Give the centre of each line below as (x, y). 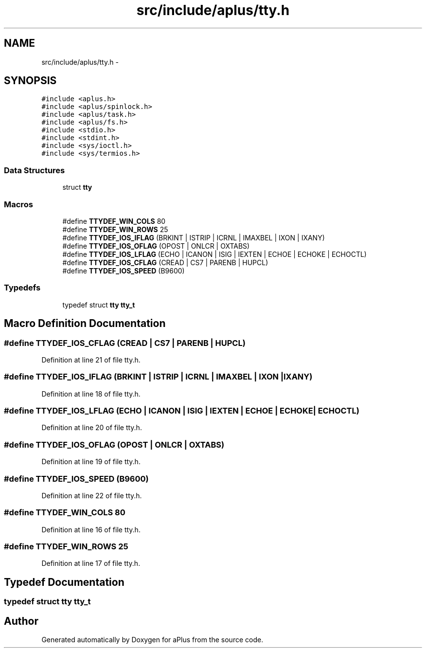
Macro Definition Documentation (85, 324)
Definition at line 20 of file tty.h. (92, 428)
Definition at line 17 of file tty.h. (91, 563)
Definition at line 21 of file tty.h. (91, 360)
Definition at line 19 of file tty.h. (91, 462)
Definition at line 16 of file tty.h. (91, 529)
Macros (18, 204)
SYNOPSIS (30, 81)
